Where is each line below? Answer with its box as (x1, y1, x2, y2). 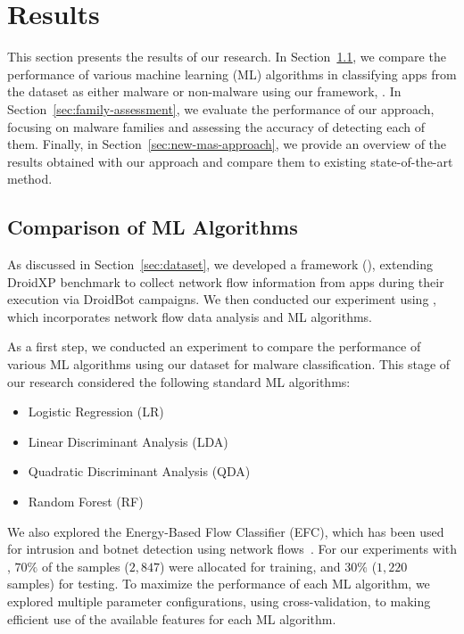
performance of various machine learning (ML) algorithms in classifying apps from (7, 64, 457, 83)
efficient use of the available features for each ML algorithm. (7, 609, 336, 628)
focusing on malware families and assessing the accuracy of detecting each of (7, 117, 425, 136)
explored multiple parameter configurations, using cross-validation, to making (7, 591, 431, 610)
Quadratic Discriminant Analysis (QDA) (28, 462, 251, 481)
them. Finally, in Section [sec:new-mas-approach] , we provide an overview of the (7, 135, 447, 153)
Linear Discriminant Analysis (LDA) (28, 432, 228, 450)
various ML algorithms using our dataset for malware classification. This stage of (7, 355, 451, 374)
